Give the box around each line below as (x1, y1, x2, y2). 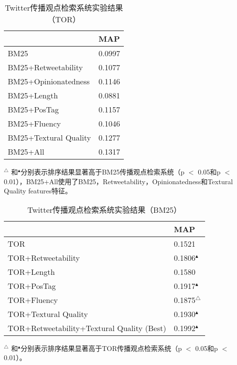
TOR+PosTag (8, 280, 56, 291)
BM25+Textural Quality (8, 132, 91, 143)
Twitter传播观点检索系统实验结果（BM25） (27, 204, 181, 215)
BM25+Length (8, 90, 58, 101)
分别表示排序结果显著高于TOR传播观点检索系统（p (20, 343, 182, 353)
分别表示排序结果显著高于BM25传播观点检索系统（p (20, 167, 185, 176)
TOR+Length (8, 266, 55, 277)
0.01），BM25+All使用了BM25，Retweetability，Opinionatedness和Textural (4, 176, 233, 186)
